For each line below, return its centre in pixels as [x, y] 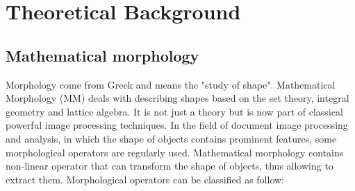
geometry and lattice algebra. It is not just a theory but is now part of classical [174, 111]
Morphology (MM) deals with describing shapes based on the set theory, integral [177, 98]
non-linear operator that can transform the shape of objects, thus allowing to [170, 166]
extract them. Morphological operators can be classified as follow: [145, 179]
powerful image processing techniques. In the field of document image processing [177, 125]
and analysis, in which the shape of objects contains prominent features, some [171, 138]
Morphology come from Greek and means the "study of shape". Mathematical [171, 84]
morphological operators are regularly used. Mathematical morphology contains [175, 152]
